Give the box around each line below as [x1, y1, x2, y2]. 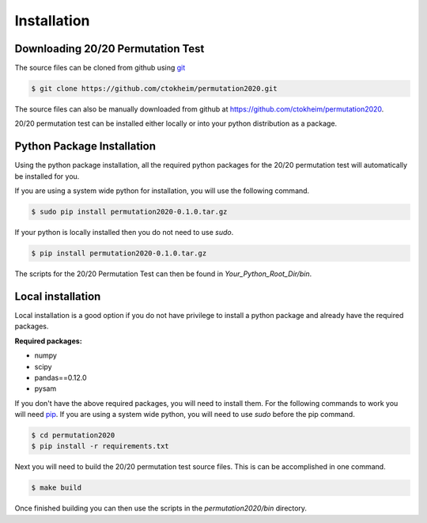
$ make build [31, 483, 82, 492]
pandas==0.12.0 [34, 373, 87, 382]
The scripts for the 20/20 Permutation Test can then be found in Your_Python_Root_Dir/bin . [14, 269, 312, 279]
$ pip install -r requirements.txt [31, 442, 169, 451]
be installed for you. [14, 171, 80, 181]
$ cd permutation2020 [31, 431, 115, 440]
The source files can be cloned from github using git [14, 63, 186, 73]
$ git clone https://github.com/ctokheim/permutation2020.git [31, 84, 278, 93]
